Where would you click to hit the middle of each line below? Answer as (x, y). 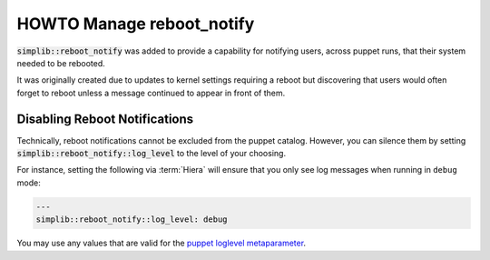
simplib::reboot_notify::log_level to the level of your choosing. (151, 154)
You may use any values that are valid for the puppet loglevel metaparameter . (162, 243)
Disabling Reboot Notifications (105, 119)
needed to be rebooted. (61, 63)
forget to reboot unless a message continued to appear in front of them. (151, 93)
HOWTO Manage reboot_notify (136, 24)
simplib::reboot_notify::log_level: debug (132, 220)
